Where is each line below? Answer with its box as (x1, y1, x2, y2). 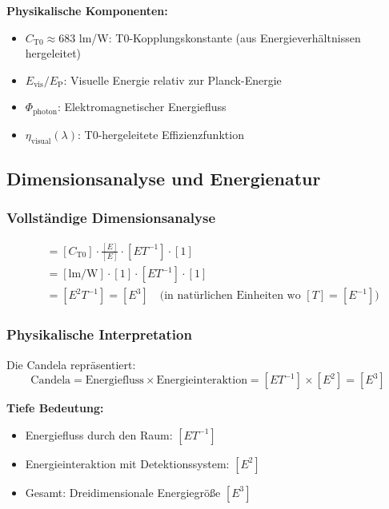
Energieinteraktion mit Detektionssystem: (25, 455, 230, 471)
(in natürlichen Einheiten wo (159, 290, 301, 302)
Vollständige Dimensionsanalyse (6, 208, 216, 228)
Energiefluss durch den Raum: (25, 426, 173, 443)
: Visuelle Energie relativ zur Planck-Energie (63, 71, 282, 88)
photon (33, 107, 58, 116)
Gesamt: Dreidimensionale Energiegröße (25, 483, 221, 500)
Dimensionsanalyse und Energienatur (6, 166, 321, 191)
